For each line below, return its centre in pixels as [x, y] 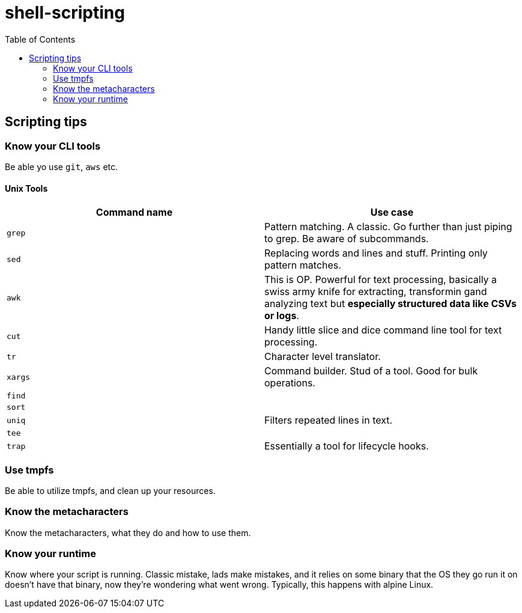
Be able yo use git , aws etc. [62, 166]
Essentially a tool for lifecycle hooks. [347, 446]
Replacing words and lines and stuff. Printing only [376, 253]
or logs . [282, 316]
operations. [290, 383]
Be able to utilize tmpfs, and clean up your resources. [110, 490]
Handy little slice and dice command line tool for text [383, 330]
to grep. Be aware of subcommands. [347, 239]
